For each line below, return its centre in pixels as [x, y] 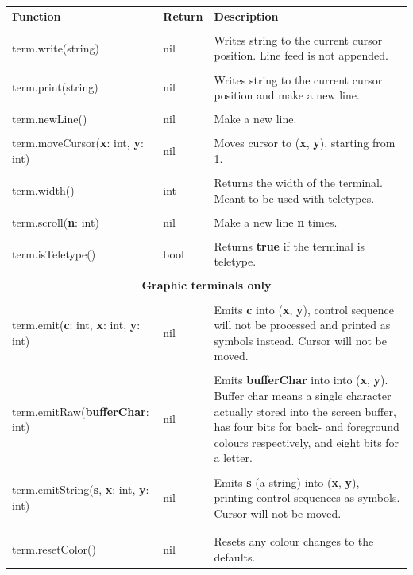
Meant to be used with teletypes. [294, 198]
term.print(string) [55, 87]
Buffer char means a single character [303, 396]
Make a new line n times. [276, 221]
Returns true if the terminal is [289, 245]
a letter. [233, 458]
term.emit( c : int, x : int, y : [76, 325]
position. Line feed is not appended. [301, 55]
